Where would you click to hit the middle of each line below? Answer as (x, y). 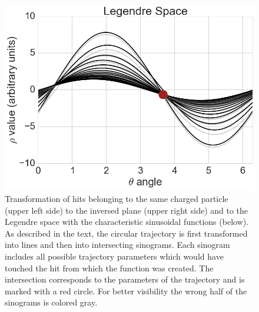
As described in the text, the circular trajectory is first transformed (126, 233)
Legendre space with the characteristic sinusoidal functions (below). (127, 222)
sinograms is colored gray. (51, 302)
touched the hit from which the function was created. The (109, 268)
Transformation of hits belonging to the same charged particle (117, 199)
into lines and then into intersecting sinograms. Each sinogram (117, 245)
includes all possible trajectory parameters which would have (114, 256)
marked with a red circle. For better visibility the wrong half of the (126, 291)
